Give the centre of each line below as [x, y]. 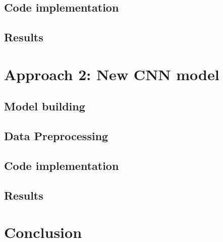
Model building [45, 106]
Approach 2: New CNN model [112, 74]
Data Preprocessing [56, 136]
